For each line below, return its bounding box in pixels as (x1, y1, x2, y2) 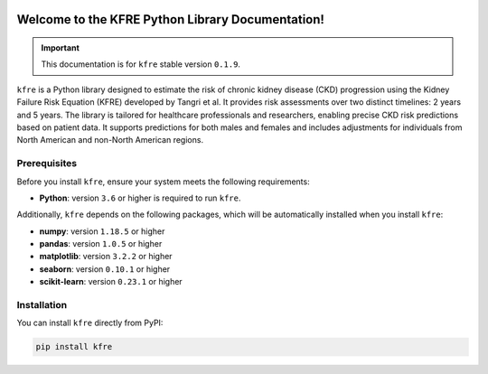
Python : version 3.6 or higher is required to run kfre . (39, 192, 241, 203)
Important (41, 42, 80, 53)
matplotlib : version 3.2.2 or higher (39, 251, 173, 262)
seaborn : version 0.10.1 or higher (39, 263, 171, 275)
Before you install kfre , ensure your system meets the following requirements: (16, 176, 311, 187)
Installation (16, 299, 68, 311)
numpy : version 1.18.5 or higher (39, 226, 165, 237)
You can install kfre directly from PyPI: (16, 317, 164, 329)
